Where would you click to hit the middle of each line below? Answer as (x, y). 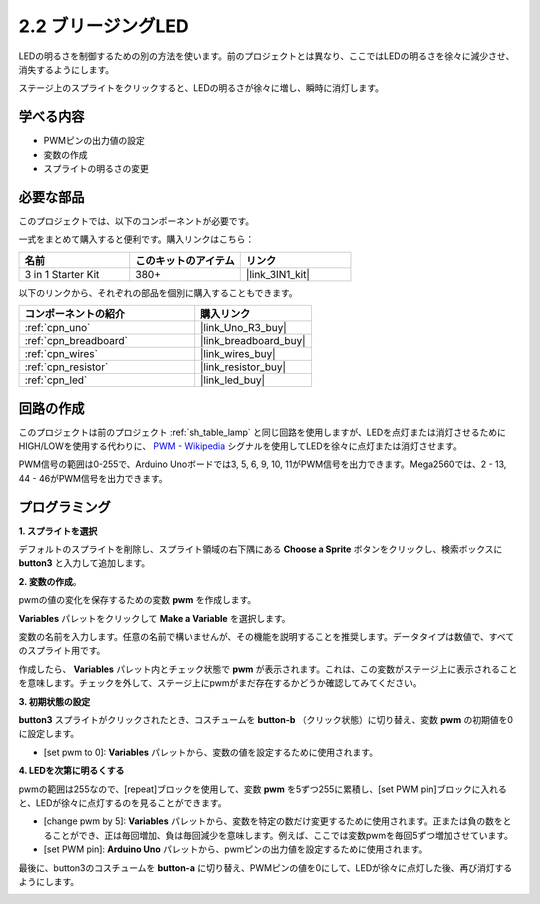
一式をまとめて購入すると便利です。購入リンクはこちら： (136, 239)
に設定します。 (49, 734)
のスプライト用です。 (62, 651)
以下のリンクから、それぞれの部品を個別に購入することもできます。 (158, 292)
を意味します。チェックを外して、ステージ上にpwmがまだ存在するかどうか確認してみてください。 (220, 683)
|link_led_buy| (232, 380)
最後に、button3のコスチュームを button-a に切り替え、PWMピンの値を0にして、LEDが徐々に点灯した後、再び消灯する (265, 867)
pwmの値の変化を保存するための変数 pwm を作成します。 (137, 600)
